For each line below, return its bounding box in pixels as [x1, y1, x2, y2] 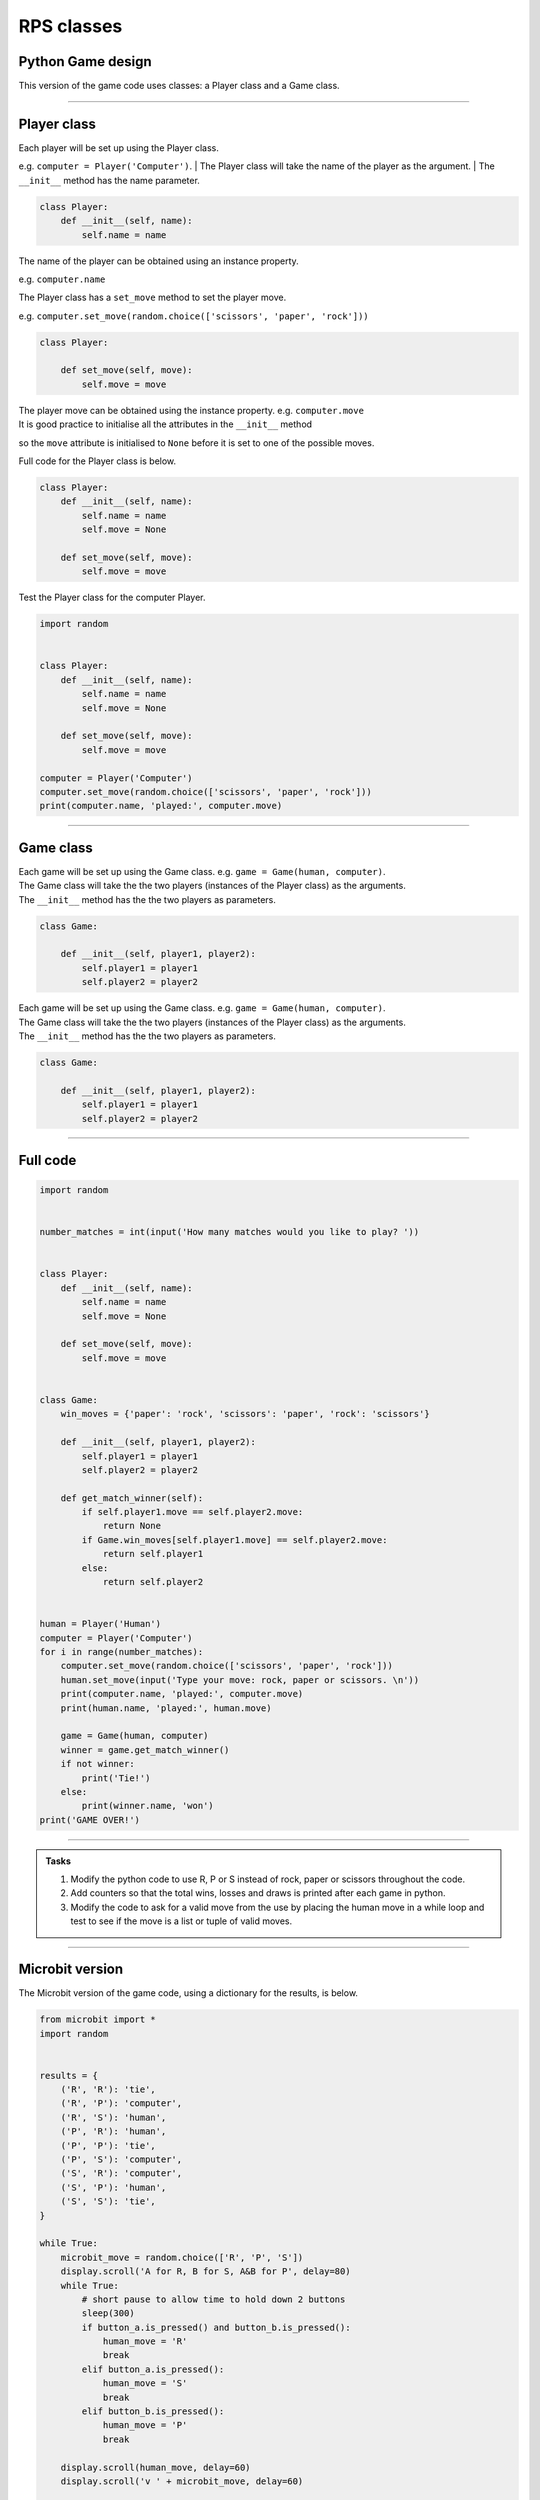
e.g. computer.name [18, 273, 106, 285]
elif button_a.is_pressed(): [81, 2363, 225, 2375]
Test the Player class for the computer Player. [18, 591, 206, 604]
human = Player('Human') [39, 1618, 162, 1630]
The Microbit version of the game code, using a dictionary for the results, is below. [18, 1987, 359, 1999]
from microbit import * [39, 2014, 157, 2025]
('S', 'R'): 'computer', [60, 2168, 183, 2179]
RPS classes [18, 15, 123, 37]
